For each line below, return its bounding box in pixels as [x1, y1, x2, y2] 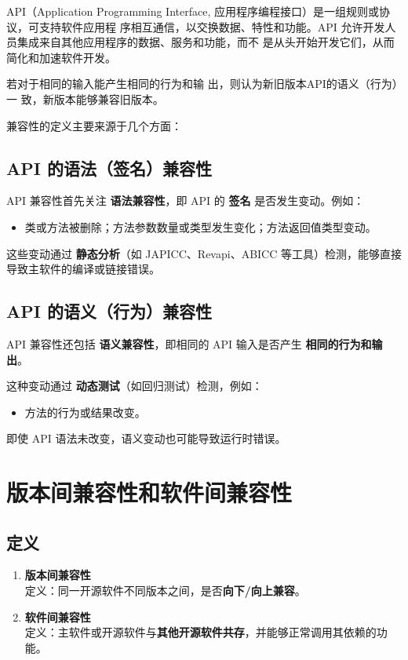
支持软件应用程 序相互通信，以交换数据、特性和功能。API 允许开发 [38, 18, 385, 35]
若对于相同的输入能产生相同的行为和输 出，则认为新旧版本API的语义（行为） [6, 75, 398, 92]
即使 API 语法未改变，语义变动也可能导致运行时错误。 [6, 430, 286, 447]
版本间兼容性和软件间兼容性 [6, 476, 293, 509]
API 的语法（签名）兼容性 [6, 155, 212, 180]
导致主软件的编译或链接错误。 [6, 261, 160, 277]
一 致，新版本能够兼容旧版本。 [6, 90, 164, 107]
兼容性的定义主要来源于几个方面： [6, 117, 182, 133]
